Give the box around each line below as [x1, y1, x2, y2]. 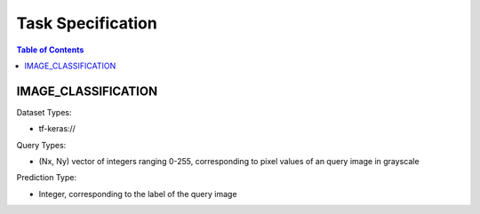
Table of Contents [16, 44, 84, 55]
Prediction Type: [16, 172, 77, 183]
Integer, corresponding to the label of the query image [38, 188, 237, 199]
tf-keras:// [38, 123, 76, 134]
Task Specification [16, 13, 157, 33]
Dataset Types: [16, 107, 72, 117]
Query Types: [16, 139, 67, 150]
